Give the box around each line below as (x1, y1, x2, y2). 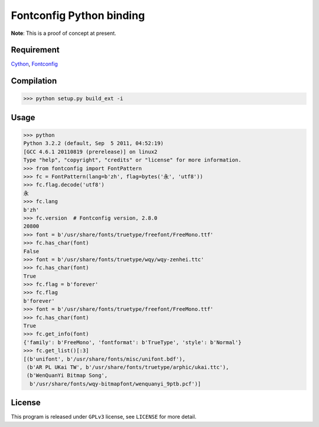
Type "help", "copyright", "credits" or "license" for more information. (23, 157, 242, 163)
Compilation (11, 76, 57, 86)
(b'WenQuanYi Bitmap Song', (27, 372, 108, 379)
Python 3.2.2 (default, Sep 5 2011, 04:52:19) (23, 140, 164, 147)
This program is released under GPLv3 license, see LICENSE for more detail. (11, 413, 197, 420)
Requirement (11, 45, 60, 55)
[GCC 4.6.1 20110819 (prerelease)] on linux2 (23, 148, 158, 155)
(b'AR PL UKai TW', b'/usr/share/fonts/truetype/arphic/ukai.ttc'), (27, 364, 229, 370)
